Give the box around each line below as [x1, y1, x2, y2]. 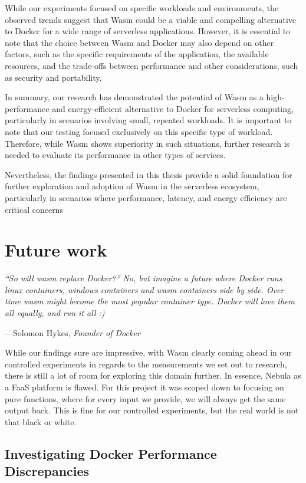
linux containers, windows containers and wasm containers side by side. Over [5, 283, 284, 295]
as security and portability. [5, 71, 102, 83]
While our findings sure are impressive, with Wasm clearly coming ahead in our [5, 346, 292, 359]
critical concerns [5, 203, 63, 215]
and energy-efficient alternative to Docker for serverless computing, [52, 102, 294, 114]
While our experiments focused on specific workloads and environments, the [5, 2, 279, 14]
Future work [5, 238, 107, 262]
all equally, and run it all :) [5, 307, 105, 318]
